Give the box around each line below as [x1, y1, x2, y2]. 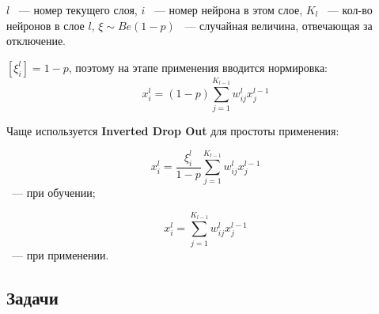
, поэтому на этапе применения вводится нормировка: [68, 59, 328, 75]
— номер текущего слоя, [18, 2, 138, 17]
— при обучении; [11, 184, 96, 201]
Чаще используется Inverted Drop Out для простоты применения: [6, 123, 339, 139]
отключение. [6, 32, 66, 49]
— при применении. [11, 246, 109, 263]
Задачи [6, 285, 59, 309]
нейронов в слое [6, 17, 85, 33]
